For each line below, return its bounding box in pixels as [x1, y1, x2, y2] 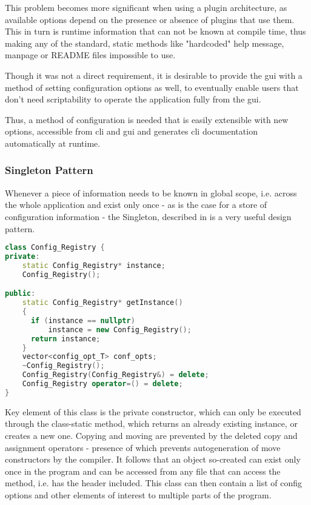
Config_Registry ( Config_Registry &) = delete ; [22, 370, 209, 380]
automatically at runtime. [5, 136, 101, 149]
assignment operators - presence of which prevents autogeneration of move [5, 441, 281, 453]
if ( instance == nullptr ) [30, 316, 135, 325]
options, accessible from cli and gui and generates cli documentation [5, 125, 258, 138]
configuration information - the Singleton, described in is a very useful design [5, 210, 292, 222]
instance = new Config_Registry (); [48, 325, 192, 334]
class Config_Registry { [5, 243, 105, 252]
